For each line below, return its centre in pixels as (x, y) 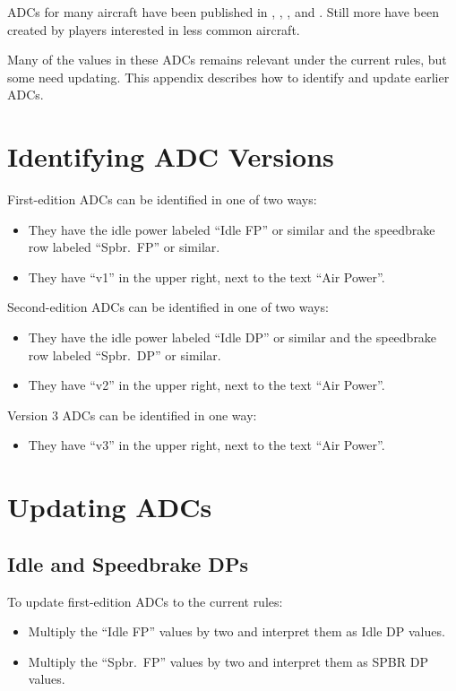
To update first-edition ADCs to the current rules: (145, 601)
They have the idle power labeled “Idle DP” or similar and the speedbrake (232, 337)
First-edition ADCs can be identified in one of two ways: (162, 199)
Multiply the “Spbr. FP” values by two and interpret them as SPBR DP (228, 661)
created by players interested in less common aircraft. (154, 29)
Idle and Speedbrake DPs (128, 563)
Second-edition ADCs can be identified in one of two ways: (168, 307)
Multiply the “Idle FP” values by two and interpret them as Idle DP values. (237, 631)
